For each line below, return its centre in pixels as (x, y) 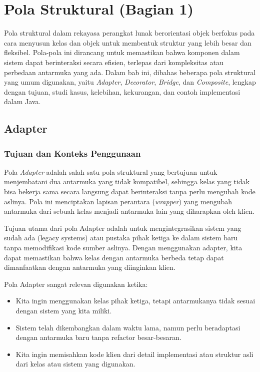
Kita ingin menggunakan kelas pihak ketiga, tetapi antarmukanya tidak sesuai (135, 301)
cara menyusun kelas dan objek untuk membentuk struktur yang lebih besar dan (128, 42)
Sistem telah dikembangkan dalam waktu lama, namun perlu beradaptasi (128, 327)
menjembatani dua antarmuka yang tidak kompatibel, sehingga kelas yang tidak (127, 181)
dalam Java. (22, 101)
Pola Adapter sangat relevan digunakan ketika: (76, 284)
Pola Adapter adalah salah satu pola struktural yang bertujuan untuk (111, 171)
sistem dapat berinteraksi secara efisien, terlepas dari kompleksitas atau (114, 62)
